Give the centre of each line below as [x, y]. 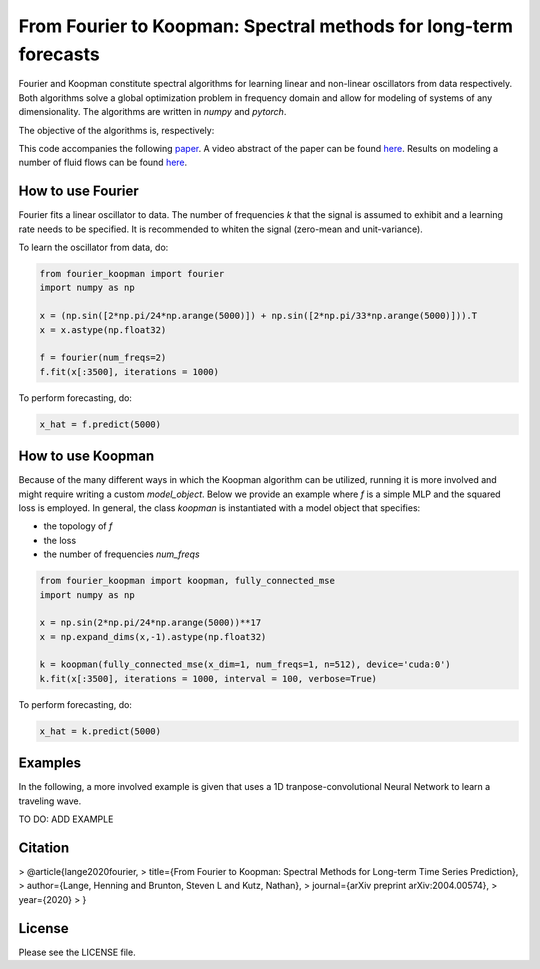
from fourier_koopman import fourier [132, 273]
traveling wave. [50, 801]
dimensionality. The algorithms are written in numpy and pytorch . [152, 112]
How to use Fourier [78, 191]
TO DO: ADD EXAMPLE [66, 819]
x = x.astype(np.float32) [103, 329]
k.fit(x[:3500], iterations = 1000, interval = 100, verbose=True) [208, 678]
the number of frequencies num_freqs [121, 554]
